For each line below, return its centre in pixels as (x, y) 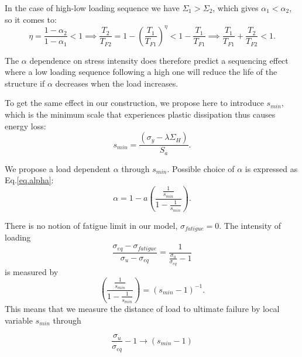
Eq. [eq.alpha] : (29, 180)
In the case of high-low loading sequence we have (92, 8)
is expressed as (271, 168)
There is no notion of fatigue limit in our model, (91, 225)
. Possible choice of (201, 168)
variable (19, 320)
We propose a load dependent (58, 168)
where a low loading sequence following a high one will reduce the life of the (141, 72)
